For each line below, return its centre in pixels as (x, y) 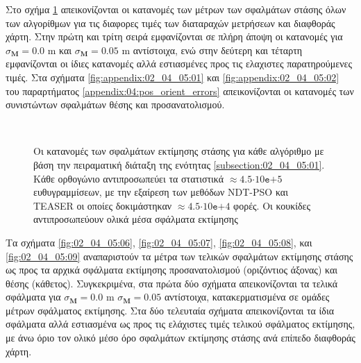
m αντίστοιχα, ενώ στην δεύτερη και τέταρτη (212, 50)
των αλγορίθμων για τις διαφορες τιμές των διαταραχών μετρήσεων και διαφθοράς (170, 23)
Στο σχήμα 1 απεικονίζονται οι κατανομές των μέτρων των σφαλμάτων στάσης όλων (176, 9)
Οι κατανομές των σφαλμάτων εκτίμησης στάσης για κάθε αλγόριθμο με (179, 151)
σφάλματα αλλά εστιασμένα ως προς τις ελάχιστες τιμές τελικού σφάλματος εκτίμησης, (180, 324)
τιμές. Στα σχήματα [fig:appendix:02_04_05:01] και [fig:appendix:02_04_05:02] (173, 77)
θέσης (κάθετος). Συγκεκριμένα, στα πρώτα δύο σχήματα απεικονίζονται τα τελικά (172, 283)
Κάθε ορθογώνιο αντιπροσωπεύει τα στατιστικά (129, 178)
